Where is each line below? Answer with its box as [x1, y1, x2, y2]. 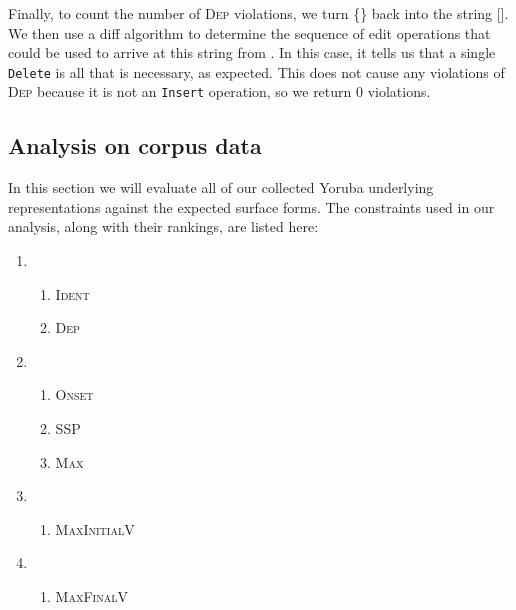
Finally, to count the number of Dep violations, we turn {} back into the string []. [8, 3, 509, 23]
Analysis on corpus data [8, 130, 262, 161]
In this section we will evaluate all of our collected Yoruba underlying [8, 177, 434, 198]
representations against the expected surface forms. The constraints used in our [8, 196, 495, 217]
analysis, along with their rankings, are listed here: [8, 216, 319, 237]
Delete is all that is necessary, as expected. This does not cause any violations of [8, 61, 505, 82]
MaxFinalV [55, 586, 128, 607]
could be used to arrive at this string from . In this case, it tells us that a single [8, 42, 496, 63]
